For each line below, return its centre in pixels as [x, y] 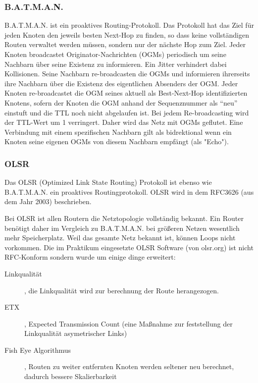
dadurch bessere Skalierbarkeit [71, 376]
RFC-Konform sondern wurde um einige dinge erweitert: [90, 257]
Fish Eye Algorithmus [38, 350]
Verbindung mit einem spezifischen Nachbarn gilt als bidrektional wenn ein [118, 132]
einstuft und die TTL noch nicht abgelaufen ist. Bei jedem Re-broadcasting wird [127, 112]
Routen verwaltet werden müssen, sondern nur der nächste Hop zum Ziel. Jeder [125, 44]
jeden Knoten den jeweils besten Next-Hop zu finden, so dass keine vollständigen [127, 34]
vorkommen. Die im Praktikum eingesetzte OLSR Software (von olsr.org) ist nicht [129, 247]
